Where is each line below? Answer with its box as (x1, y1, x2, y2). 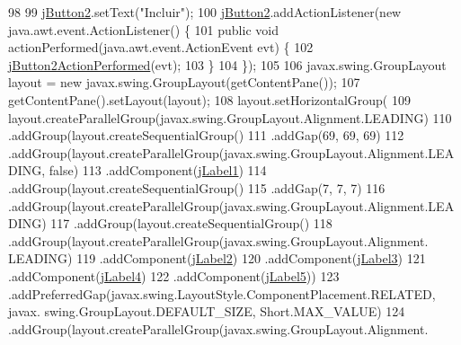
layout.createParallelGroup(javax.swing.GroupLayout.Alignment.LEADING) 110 (8, 108, 452, 127)
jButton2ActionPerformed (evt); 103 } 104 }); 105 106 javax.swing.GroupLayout (8, 55, 447, 74)
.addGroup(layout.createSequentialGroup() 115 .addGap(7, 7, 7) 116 (8, 178, 386, 197)
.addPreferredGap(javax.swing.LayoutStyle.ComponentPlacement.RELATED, (8, 284, 436, 303)
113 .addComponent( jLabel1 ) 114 (82, 161, 267, 180)
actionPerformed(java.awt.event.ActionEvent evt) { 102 (8, 38, 314, 57)
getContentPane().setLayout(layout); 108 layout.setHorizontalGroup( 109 (8, 90, 411, 109)
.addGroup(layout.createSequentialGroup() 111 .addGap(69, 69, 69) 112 (8, 126, 404, 145)
